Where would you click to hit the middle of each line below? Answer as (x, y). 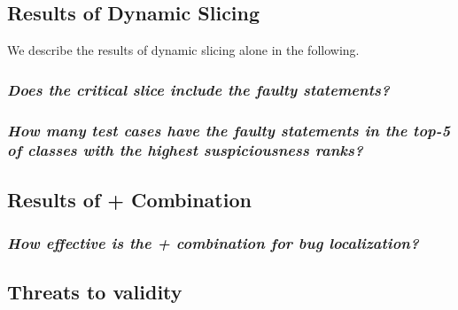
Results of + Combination (129, 199)
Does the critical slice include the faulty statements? (198, 89)
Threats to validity (95, 292)
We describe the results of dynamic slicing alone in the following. (183, 50)
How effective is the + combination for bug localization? (213, 243)
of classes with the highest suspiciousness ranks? (185, 150)
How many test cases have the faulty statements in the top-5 (229, 130)
